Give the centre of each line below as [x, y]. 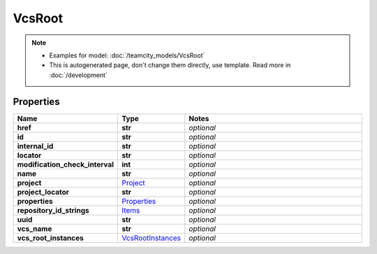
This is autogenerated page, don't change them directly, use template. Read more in [170, 65]
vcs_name [35, 229]
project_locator [43, 192]
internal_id [35, 146]
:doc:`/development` [78, 75]
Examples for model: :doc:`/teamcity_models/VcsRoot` [127, 55]
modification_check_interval [66, 164]
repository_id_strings [53, 210]
